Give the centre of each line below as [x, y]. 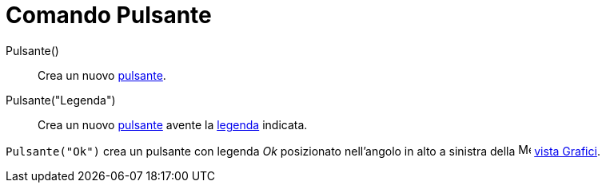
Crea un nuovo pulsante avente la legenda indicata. [173, 124]
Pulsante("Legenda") [61, 100]
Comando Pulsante [109, 15]
